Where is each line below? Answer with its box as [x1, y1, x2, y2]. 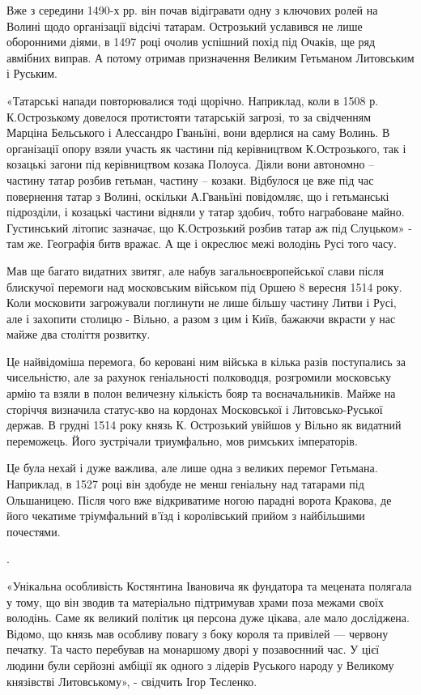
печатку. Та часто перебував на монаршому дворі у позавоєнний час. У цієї [6, 641, 380, 658]
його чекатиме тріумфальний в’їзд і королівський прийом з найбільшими [6, 507, 365, 524]
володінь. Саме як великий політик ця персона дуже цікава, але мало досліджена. [6, 609, 410, 626]
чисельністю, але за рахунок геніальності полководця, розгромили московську [6, 369, 391, 386]
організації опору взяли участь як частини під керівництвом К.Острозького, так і [6, 139, 406, 156]
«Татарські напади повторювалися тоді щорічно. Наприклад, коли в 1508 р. [6, 92, 379, 109]
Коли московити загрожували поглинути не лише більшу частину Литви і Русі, [6, 294, 397, 311]
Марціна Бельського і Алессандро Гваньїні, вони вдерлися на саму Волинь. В [6, 124, 390, 141]
